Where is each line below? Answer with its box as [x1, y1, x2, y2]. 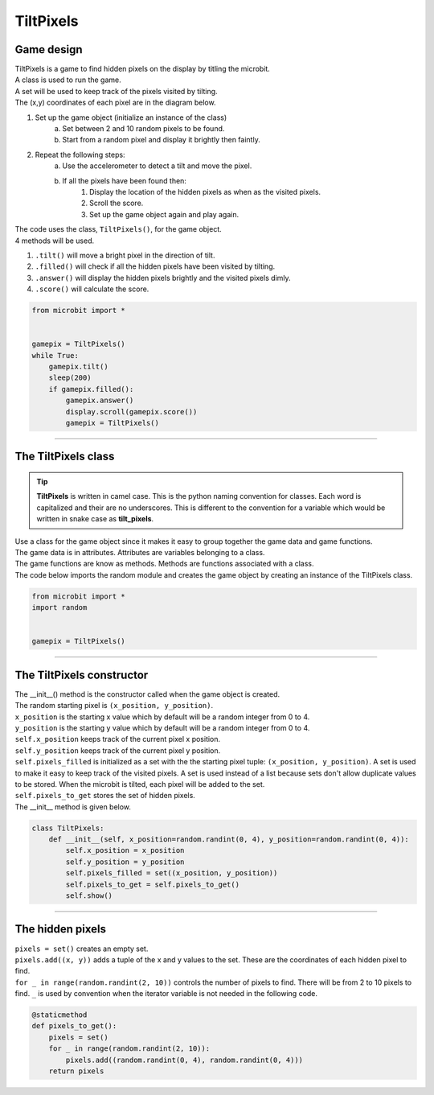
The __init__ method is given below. [14, 801, 132, 812]
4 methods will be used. [14, 236, 95, 245]
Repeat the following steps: [35, 150, 125, 159]
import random [31, 603, 88, 612]
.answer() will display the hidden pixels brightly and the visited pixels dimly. [35, 273, 291, 282]
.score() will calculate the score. [35, 284, 149, 294]
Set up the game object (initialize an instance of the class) [35, 113, 227, 122]
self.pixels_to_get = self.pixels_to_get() [65, 879, 240, 889]
